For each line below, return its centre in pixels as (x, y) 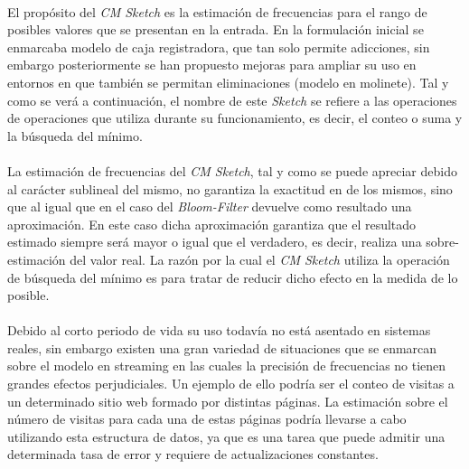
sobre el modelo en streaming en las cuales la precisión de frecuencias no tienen (227, 366)
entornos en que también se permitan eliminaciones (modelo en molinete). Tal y (228, 82)
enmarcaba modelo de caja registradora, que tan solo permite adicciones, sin (219, 47)
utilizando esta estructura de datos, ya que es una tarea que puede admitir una (226, 436)
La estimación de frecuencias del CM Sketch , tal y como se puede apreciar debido (232, 170)
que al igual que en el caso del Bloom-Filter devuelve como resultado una (210, 206)
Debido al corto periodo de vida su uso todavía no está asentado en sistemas (219, 330)
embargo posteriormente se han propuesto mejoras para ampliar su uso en (212, 65)
